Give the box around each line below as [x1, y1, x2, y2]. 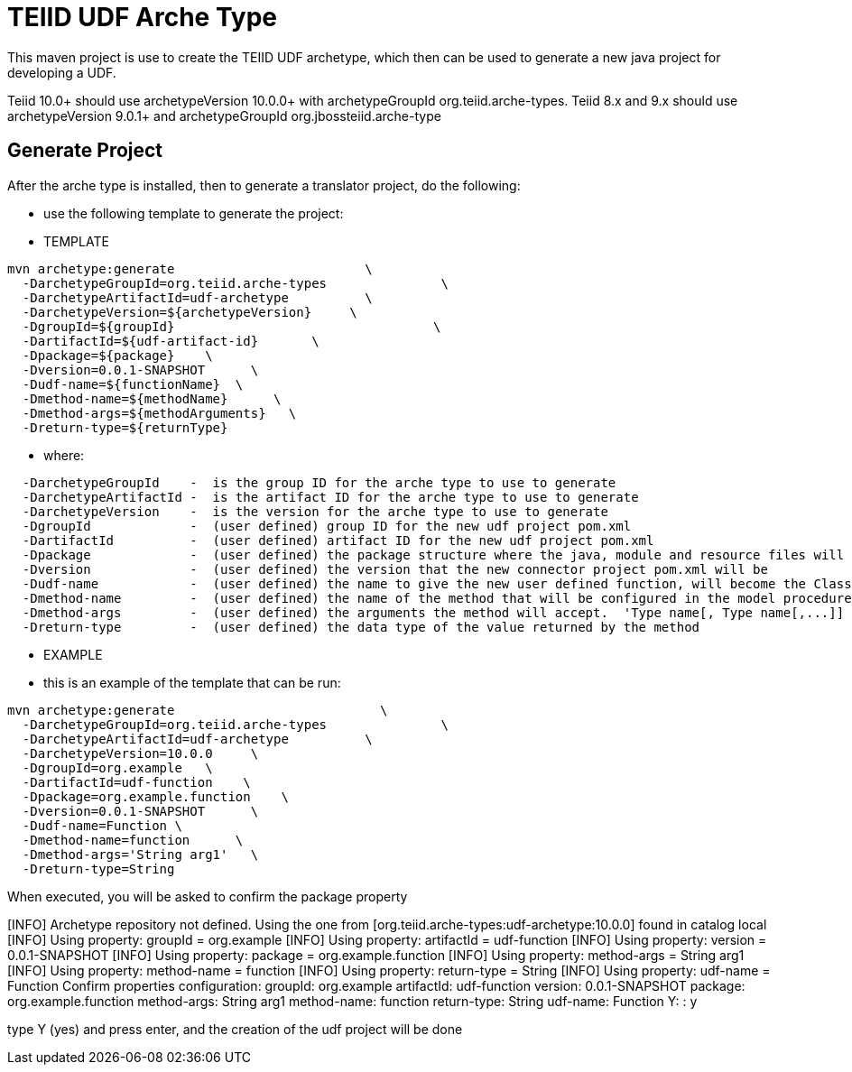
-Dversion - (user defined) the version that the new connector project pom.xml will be [22, 561, 768, 577]
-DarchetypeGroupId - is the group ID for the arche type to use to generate [22, 475, 616, 490]
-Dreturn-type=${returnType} [22, 420, 228, 435]
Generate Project [7, 139, 163, 162]
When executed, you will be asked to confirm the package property [7, 888, 408, 904]
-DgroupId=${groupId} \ [22, 319, 441, 334]
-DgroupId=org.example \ [22, 760, 213, 775]
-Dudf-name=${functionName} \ [22, 376, 244, 392]
